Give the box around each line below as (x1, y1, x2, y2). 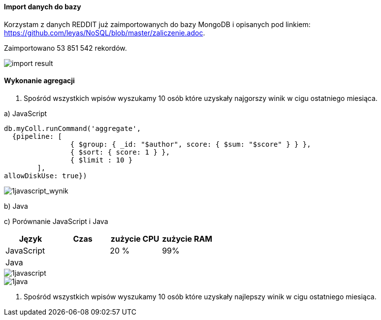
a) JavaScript (4, 109, 47, 118)
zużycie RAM (162, 233, 213, 244)
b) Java (4, 201, 28, 210)
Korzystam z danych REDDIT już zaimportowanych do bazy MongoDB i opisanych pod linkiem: (4, 20, 311, 29)
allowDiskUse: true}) (4, 171, 87, 180)
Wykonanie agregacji (4, 76, 75, 85)
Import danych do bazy (4, 2, 81, 11)
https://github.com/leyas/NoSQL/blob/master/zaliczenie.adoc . (4, 28, 205, 37)
